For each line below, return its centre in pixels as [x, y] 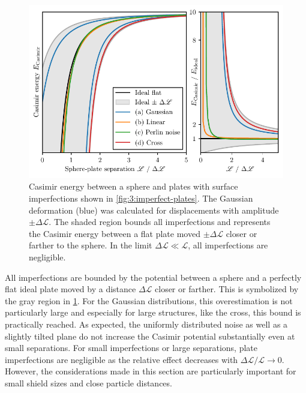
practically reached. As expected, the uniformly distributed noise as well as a [146, 324]
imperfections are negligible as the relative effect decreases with [121, 359]
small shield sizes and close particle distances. [88, 382]
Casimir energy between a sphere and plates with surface [133, 186]
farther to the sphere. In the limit [91, 245]
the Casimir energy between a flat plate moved [115, 233]
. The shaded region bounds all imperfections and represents [160, 222]
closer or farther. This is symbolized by [227, 289]
